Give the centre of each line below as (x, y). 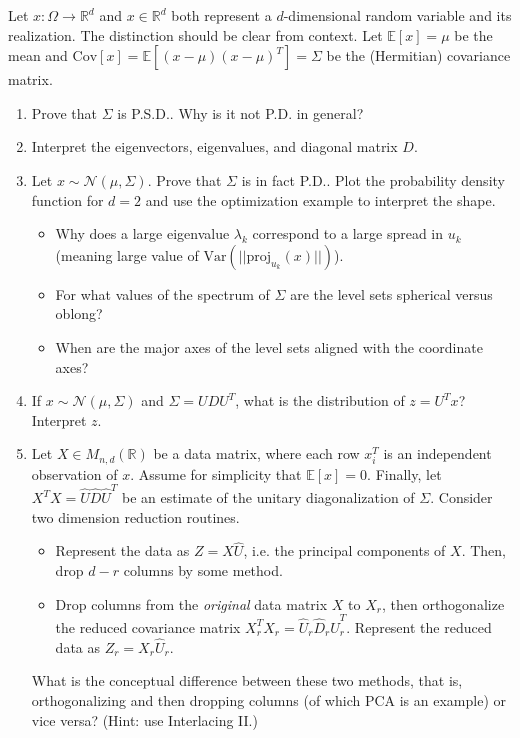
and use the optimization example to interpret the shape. (320, 199)
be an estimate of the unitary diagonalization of (268, 497)
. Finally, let (404, 473)
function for (67, 199)
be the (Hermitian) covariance (418, 55)
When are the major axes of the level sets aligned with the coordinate (269, 346)
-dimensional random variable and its (397, 15)
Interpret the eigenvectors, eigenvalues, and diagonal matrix (214, 146)
